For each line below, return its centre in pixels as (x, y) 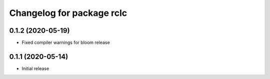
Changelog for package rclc (68, 13)
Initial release (35, 68)
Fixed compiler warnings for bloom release (66, 43)
